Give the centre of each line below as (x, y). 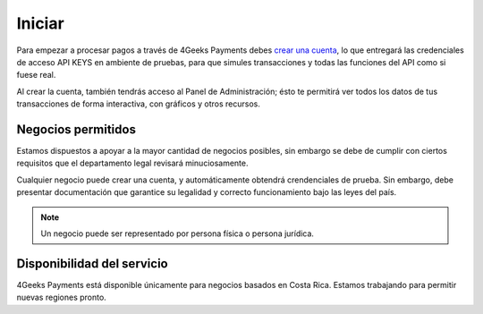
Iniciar (40, 23)
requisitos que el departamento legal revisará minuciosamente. (133, 163)
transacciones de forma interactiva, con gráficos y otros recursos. (139, 104)
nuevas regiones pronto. (61, 297)
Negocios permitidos (76, 129)
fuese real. (36, 75)
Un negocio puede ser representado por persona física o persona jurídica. (178, 233)
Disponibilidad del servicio (93, 263)
